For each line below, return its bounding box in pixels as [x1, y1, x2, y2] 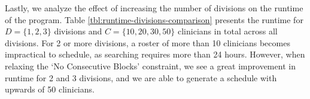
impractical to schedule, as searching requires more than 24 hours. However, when [5, 48, 305, 60]
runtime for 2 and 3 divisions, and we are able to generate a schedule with [5, 71, 277, 84]
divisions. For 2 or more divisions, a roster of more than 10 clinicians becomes [5, 36, 290, 49]
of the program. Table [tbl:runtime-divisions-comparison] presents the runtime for [5, 13, 303, 25]
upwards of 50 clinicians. [5, 83, 95, 95]
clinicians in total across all [177, 25, 278, 37]
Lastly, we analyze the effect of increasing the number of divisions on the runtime [5, 2, 303, 14]
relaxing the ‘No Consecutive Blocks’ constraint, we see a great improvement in [5, 59, 296, 72]
